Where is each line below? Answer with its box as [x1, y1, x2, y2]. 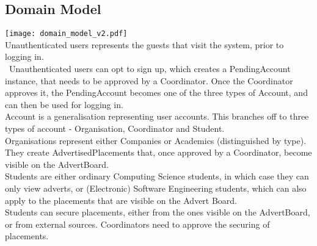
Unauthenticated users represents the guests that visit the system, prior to [5, 38, 284, 51]
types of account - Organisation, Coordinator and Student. [5, 122, 225, 135]
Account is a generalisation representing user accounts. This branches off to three [5, 110, 309, 123]
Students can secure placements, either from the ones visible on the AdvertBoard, [5, 206, 310, 219]
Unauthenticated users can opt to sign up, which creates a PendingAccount [9, 62, 291, 75]
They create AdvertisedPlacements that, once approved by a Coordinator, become [5, 146, 312, 159]
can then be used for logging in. [5, 98, 123, 110]
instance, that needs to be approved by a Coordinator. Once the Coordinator [5, 74, 293, 87]
